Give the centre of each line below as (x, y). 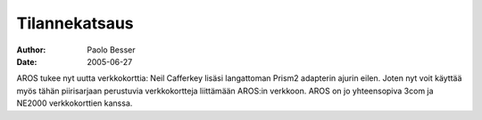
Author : (31, 50)
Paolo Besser (111, 50)
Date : (27, 61)
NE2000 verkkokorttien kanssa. (75, 103)
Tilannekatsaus (75, 23)
